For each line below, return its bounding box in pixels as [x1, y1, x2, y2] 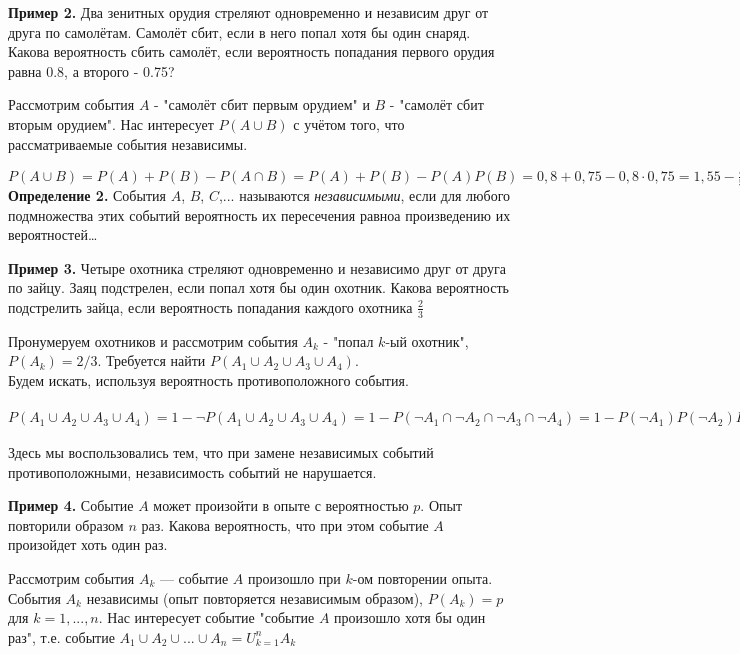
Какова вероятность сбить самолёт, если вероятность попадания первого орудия [8, 41, 495, 62]
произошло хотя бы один [334, 607, 486, 628]
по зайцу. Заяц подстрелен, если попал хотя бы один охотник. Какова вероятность [8, 277, 509, 298]
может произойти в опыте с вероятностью [153, 495, 409, 516]
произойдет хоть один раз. [8, 534, 168, 555]
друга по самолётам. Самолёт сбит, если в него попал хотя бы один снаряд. [8, 21, 471, 42]
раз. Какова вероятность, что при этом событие [141, 514, 429, 535]
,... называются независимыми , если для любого [218, 184, 511, 205]
